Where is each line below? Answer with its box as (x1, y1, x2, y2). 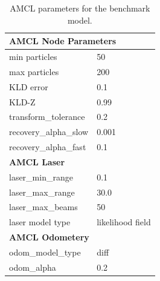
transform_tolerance (9, 110, 85, 123)
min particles (9, 50, 57, 63)
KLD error (9, 80, 48, 93)
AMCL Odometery (9, 231, 89, 243)
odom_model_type (9, 246, 81, 258)
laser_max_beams (9, 200, 78, 213)
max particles (9, 65, 59, 78)
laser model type (9, 216, 71, 228)
